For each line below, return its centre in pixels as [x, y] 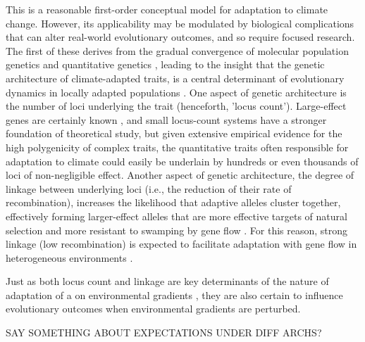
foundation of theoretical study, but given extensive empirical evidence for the [174, 133]
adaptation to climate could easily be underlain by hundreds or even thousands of [182, 161]
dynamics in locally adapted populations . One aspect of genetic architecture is [176, 92]
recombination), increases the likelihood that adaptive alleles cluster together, [173, 202]
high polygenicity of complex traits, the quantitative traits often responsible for [177, 147]
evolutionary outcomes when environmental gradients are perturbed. [153, 309]
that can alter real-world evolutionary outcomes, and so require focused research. [180, 37]
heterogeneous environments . [69, 257]
